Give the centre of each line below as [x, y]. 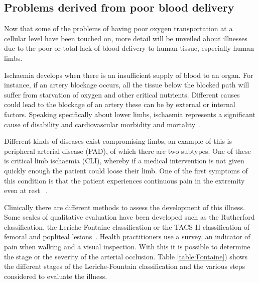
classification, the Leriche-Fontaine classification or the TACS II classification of [127, 226]
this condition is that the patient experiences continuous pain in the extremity [124, 180]
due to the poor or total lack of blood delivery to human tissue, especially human [129, 48]
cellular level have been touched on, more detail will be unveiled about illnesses [126, 38]
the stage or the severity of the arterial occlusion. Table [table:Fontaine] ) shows [126, 256]
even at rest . [26, 190]
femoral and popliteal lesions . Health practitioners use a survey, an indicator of [127, 237]
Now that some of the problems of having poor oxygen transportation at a [118, 28]
